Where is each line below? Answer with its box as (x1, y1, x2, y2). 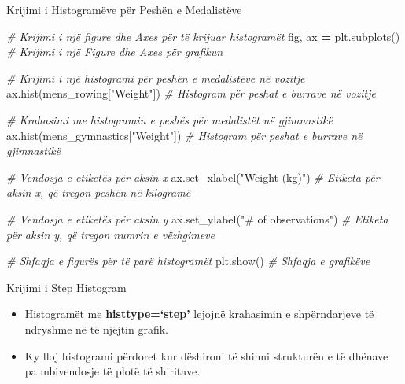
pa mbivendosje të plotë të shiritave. (24, 363, 201, 379)
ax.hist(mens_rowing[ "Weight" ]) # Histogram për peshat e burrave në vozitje (6, 85, 376, 102)
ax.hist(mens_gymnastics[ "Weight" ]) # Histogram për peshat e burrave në (6, 127, 363, 143)
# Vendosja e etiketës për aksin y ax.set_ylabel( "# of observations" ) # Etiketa (6, 210, 388, 227)
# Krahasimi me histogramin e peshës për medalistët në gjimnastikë (6, 111, 333, 127)
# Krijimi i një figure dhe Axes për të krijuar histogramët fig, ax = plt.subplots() (6, 28, 400, 44)
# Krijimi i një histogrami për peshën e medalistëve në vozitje (6, 69, 305, 86)
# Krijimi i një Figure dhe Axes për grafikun (6, 43, 223, 60)
